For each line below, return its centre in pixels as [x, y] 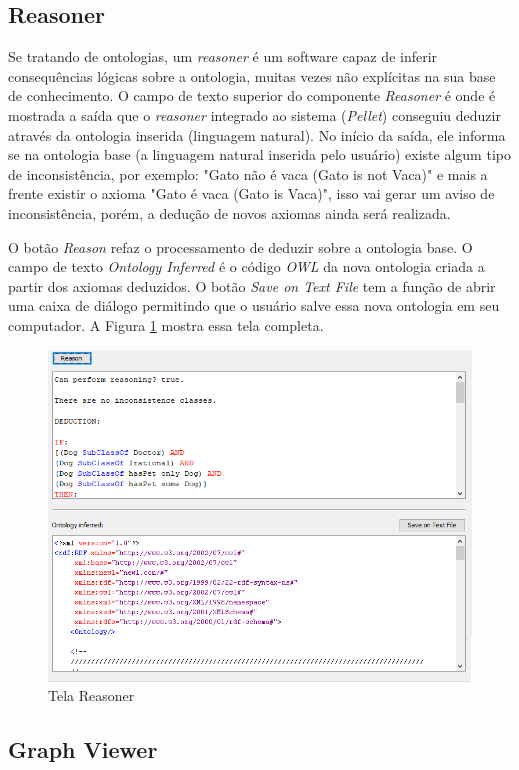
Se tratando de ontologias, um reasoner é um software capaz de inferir [223, 56]
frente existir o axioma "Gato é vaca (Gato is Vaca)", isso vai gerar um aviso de [251, 193]
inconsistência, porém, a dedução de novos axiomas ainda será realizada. [229, 212]
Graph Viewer [83, 749]
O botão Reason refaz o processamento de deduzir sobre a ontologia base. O [240, 246]
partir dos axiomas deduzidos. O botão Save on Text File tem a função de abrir [252, 285]
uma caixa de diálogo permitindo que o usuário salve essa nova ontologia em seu [254, 305]
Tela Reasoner [91, 695]
